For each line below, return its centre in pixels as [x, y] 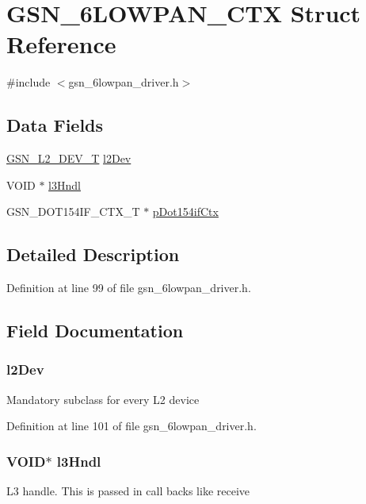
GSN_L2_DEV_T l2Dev [69, 158]
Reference [61, 44]
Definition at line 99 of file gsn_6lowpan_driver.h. [129, 288]
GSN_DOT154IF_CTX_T [73, 212]
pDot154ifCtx [185, 212]
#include [29, 82]
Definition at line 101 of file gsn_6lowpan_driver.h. [132, 426]
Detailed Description [93, 254]
